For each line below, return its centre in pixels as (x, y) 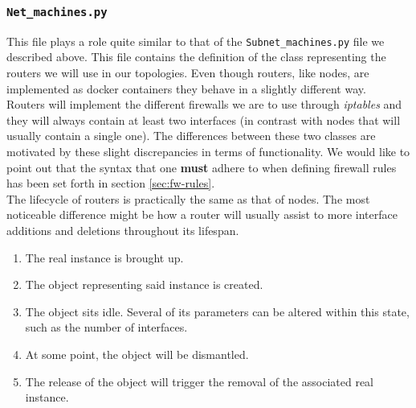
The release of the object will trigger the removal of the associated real (199, 381)
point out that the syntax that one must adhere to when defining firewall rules (202, 167)
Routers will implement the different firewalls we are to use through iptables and (204, 104)
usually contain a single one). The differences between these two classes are (191, 136)
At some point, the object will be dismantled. (137, 354)
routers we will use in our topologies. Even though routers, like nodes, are (188, 73)
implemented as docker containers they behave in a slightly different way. (186, 88)
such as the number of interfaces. (106, 327)
